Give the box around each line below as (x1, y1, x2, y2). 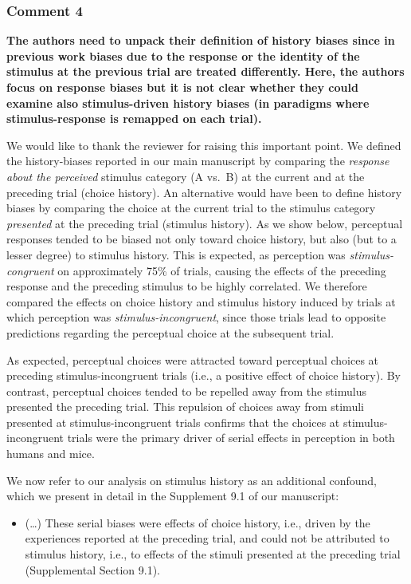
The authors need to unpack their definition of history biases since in (6, 32, 395, 49)
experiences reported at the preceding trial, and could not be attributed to (25, 530, 389, 547)
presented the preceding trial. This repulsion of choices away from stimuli (6, 398, 364, 415)
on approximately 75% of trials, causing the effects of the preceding (57, 262, 386, 278)
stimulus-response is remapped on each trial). (6, 110, 262, 127)
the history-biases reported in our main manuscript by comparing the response (6, 152, 389, 169)
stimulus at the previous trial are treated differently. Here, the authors (6, 63, 405, 80)
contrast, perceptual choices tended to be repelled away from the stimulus (6, 382, 366, 399)
